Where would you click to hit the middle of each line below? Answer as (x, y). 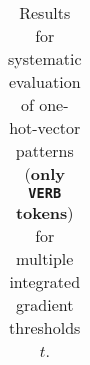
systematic (45, 58)
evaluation (44, 81)
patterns (44, 150)
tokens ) (44, 212)
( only (44, 173)
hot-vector (45, 127)
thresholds (45, 327)
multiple (45, 258)
